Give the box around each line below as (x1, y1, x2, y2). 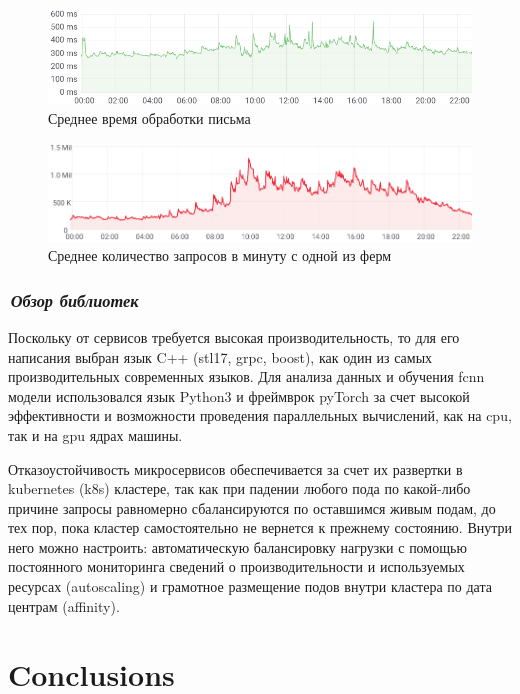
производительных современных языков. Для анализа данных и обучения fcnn (8, 366, 485, 387)
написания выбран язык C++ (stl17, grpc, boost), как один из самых (8, 346, 433, 367)
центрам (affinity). (8, 595, 120, 616)
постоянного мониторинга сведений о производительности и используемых (8, 556, 465, 577)
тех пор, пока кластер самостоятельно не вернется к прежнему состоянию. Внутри (8, 517, 512, 538)
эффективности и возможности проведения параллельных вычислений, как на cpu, (8, 405, 512, 426)
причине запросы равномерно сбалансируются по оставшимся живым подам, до (8, 497, 496, 518)
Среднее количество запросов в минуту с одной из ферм (48, 245, 392, 266)
